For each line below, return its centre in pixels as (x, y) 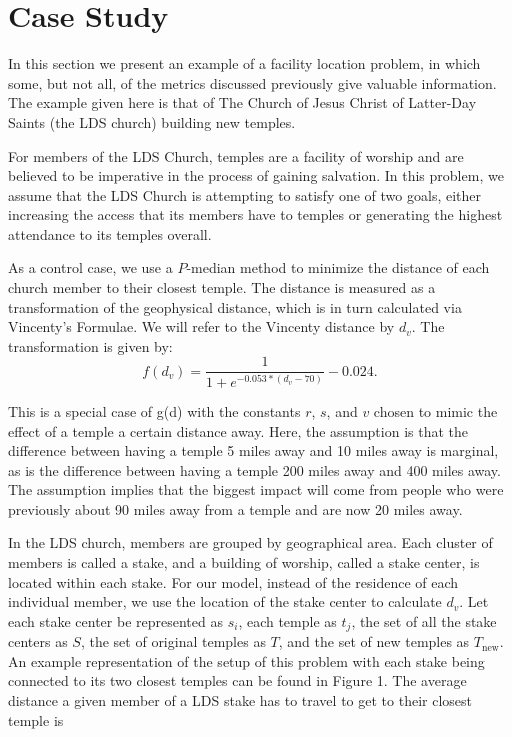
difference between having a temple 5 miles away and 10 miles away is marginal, (253, 450)
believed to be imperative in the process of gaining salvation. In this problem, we (256, 175)
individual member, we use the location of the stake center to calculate (225, 601)
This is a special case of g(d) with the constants (154, 410)
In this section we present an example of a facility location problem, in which (244, 63)
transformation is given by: (90, 345)
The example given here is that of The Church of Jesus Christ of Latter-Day (242, 102)
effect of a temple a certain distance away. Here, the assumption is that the (238, 430)
